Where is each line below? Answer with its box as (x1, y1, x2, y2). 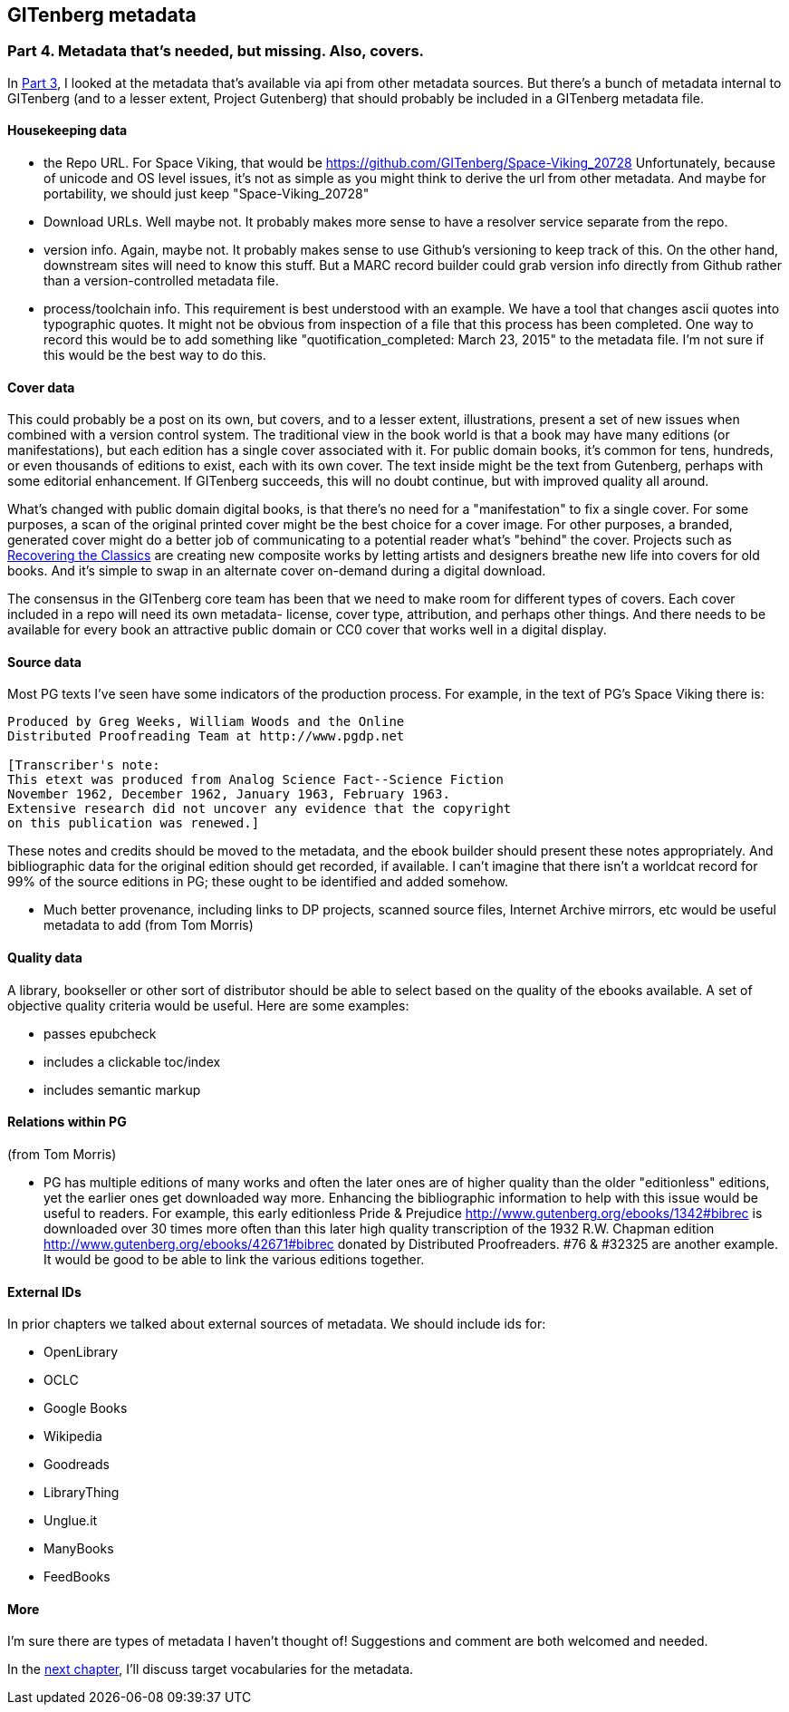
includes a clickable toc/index (43, 1053, 221, 1069)
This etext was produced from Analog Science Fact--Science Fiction (7, 772, 504, 788)
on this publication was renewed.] (7, 816, 260, 831)
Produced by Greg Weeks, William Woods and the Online (7, 714, 405, 730)
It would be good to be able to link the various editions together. (43, 1251, 425, 1267)
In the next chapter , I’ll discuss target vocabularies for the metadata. (7, 1661, 414, 1678)
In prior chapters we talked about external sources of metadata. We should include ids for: (7, 1316, 546, 1332)
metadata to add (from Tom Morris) (43, 917, 254, 933)
